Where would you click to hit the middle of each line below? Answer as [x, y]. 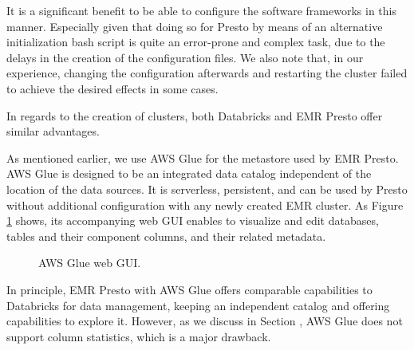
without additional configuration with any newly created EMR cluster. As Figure [205, 204]
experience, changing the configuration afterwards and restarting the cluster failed [207, 73]
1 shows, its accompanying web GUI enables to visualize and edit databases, [193, 220]
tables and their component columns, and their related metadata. [166, 236]
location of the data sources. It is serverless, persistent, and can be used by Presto [207, 189]
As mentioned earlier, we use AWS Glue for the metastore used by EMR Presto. [203, 157]
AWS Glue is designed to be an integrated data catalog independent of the [189, 173]
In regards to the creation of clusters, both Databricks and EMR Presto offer [195, 115]
